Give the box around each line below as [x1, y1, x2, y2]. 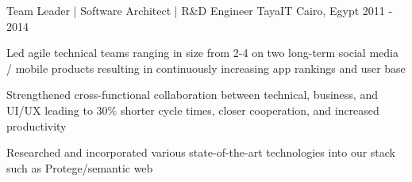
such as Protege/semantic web [6, 159, 153, 176]
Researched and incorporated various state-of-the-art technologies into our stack [6, 144, 396, 161]
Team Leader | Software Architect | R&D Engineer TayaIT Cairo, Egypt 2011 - [6, 2, 393, 18]
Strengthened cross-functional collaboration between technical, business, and [6, 86, 378, 103]
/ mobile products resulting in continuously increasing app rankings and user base [6, 59, 406, 76]
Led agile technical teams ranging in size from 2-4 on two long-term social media [6, 44, 399, 61]
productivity [6, 117, 67, 134]
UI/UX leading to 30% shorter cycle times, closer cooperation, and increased [6, 101, 379, 118]
